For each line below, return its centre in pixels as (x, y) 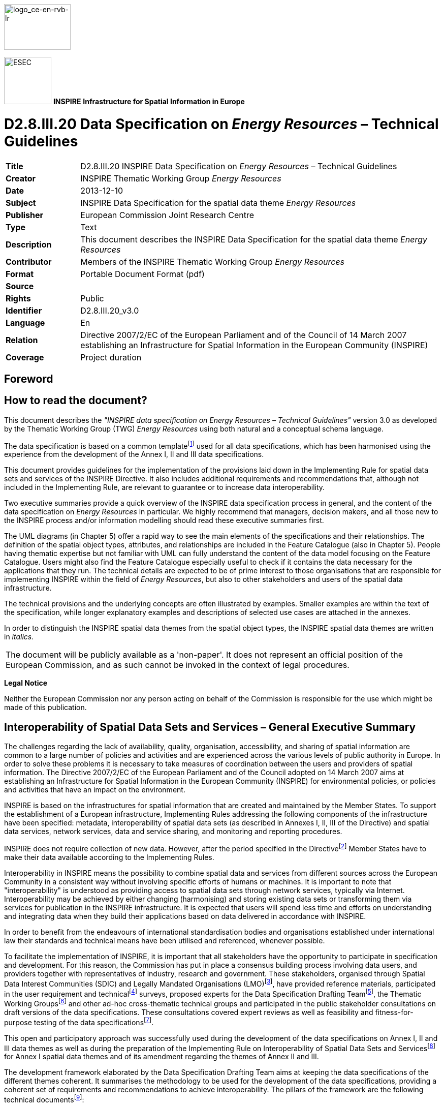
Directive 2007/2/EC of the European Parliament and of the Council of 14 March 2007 (244, 335)
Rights (18, 298)
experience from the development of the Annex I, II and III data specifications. (134, 454)
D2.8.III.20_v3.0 (110, 310)
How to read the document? (76, 401)
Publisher (25, 215)
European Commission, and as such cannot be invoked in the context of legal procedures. (178, 665)
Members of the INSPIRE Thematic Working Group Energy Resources (213, 262)
